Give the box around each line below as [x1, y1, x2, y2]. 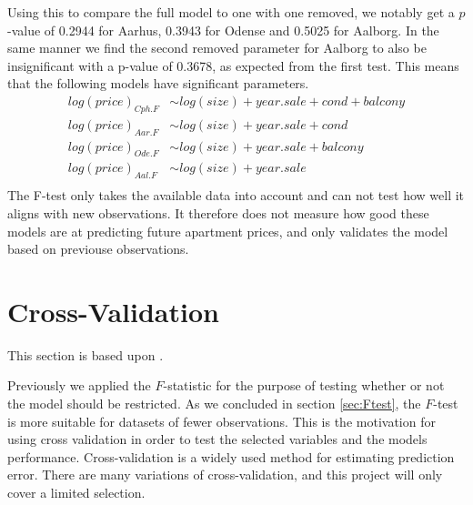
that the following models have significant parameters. [7, 74, 309, 93]
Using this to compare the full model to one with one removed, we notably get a [7, 3, 455, 21]
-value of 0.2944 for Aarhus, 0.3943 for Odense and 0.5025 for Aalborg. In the [7, 20, 439, 39]
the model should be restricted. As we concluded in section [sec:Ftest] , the [7, 394, 421, 412]
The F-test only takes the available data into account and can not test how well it [7, 186, 465, 205]
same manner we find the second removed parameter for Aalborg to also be [7, 38, 427, 57]
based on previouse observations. [7, 239, 189, 258]
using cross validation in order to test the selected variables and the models [7, 429, 428, 449]
